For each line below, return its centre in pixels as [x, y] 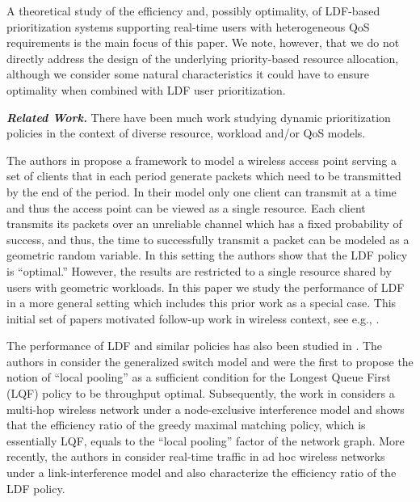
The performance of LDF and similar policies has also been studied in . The [195, 346]
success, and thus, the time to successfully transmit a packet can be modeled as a [208, 239]
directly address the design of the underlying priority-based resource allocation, [203, 58]
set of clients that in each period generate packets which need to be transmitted [204, 176]
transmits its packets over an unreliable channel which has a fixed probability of [204, 224]
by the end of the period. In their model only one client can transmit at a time [202, 191]
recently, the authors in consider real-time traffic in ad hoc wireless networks [196, 456]
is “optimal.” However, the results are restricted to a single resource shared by [199, 270]
